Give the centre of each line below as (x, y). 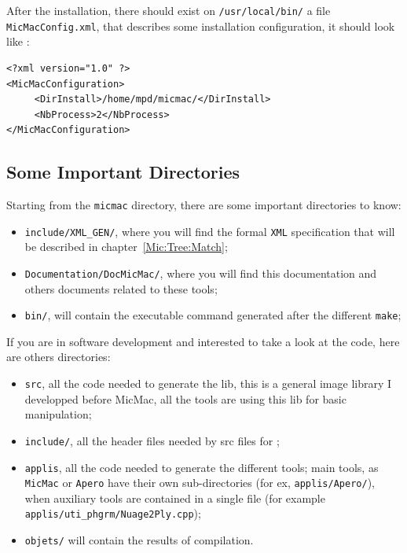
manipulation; (58, 414)
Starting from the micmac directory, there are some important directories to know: (204, 205)
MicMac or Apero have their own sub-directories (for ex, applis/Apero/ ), (200, 483)
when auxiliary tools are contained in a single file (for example (175, 498)
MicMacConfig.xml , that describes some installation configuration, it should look (201, 26)
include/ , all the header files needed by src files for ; (152, 440)
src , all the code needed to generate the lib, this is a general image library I (208, 383)
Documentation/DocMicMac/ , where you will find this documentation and (201, 273)
